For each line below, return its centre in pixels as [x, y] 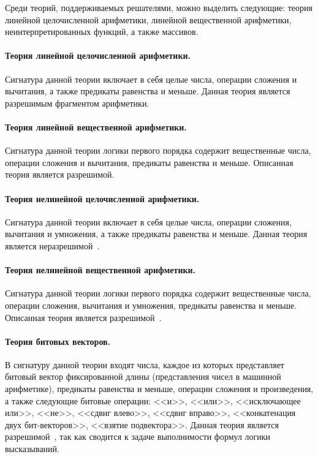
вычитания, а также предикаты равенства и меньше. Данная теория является [148, 91]
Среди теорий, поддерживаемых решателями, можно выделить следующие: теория [159, 7]
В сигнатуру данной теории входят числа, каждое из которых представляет [145, 364]
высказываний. [32, 449]
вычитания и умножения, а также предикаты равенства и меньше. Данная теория [156, 234]
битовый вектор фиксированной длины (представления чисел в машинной [143, 376]
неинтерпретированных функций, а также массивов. [102, 32]
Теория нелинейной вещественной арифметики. [100, 270]
